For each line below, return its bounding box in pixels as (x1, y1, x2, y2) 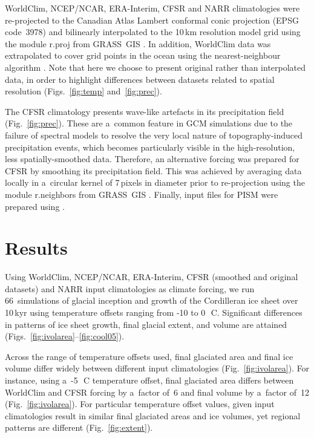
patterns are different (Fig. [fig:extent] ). (5, 421, 153, 434)
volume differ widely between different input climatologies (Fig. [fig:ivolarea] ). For (5, 362, 310, 374)
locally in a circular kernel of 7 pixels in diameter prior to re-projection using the (5, 176, 305, 189)
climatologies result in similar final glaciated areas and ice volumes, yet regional (5, 409, 301, 422)
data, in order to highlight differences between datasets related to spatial (5, 73, 275, 85)
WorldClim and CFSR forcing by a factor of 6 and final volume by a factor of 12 (5, 385, 310, 398)
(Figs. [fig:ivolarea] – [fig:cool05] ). (5, 330, 125, 342)
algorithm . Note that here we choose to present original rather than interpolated (5, 60, 306, 73)
